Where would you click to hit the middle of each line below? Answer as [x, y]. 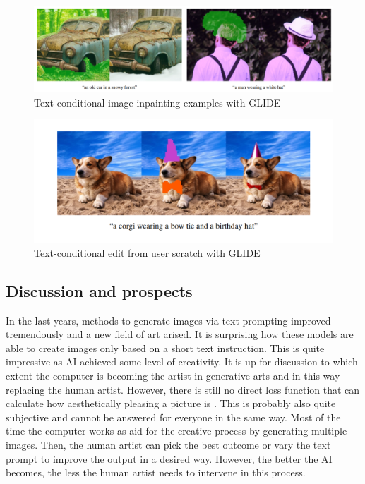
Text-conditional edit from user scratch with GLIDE [147, 252]
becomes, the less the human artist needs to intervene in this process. [156, 472]
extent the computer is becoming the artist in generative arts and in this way [173, 376]
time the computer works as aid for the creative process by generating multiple [176, 431]
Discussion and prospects [99, 290]
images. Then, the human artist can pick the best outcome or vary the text [168, 445]
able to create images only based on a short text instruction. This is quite [165, 347]
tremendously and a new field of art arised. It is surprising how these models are [180, 334]
